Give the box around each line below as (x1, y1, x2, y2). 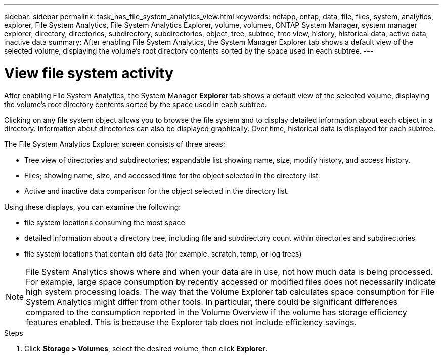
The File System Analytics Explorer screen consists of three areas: (4, 139, 225, 148)
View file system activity (4, 64, 173, 82)
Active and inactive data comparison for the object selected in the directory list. (24, 186, 289, 195)
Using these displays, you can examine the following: (4, 202, 181, 211)
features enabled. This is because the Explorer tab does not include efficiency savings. (26, 317, 357, 327)
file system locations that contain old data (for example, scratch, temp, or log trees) (24, 249, 302, 258)
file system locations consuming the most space (24, 218, 185, 227)
